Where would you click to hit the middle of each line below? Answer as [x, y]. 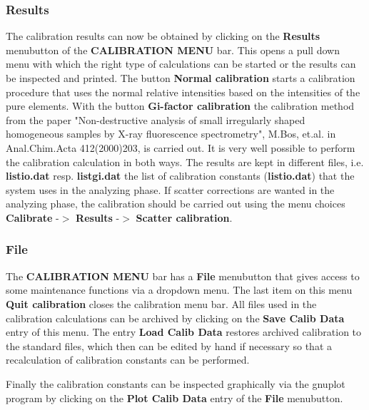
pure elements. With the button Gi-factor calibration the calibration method [180, 106]
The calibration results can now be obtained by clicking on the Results [163, 36]
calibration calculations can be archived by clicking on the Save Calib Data [175, 318]
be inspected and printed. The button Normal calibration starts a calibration [181, 78]
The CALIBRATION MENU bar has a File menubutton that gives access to [183, 276]
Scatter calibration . [184, 217]
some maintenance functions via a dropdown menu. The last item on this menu [179, 290]
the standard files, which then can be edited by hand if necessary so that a [169, 345]
